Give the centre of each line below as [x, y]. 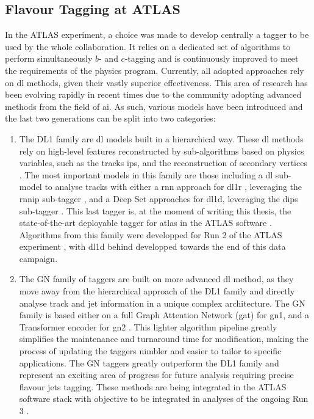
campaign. [38, 258]
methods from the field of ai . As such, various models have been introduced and [154, 106]
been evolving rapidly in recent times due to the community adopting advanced [153, 94]
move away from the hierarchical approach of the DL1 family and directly [157, 291]
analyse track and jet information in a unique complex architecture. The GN [162, 303]
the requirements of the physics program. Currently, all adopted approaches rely [155, 70]
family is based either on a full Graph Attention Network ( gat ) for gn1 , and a [164, 315]
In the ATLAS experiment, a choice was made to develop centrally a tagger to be [157, 35]
